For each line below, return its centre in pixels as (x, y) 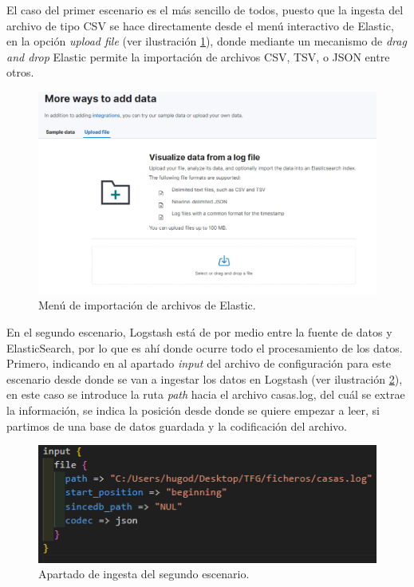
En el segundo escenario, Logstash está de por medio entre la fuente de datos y (199, 331)
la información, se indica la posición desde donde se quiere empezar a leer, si (193, 410)
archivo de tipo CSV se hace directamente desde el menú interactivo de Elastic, (200, 25)
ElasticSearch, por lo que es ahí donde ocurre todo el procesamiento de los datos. (205, 347)
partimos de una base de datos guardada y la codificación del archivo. (177, 425)
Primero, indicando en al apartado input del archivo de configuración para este (199, 363)
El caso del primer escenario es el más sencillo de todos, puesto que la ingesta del (205, 10)
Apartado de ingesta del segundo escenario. (144, 574)
